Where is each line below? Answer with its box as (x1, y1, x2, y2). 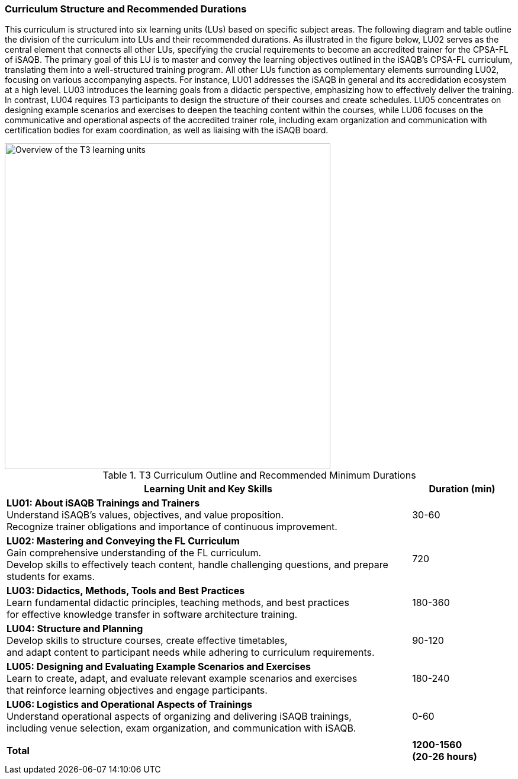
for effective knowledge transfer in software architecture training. (7, 608, 298, 621)
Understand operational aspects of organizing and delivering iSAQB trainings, (7, 710, 352, 723)
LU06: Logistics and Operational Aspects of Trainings (7, 698, 252, 711)
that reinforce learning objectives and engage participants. (7, 684, 268, 697)
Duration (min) (429, 483, 496, 495)
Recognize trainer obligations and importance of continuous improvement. (7, 521, 337, 533)
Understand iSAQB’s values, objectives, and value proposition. (7, 509, 284, 521)
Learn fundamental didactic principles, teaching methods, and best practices (7, 597, 349, 609)
